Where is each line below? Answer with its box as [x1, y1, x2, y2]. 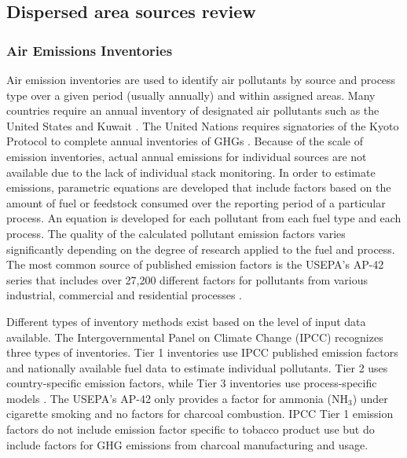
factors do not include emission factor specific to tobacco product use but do [6, 421, 375, 438]
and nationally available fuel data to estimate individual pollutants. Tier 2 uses [6, 359, 388, 376]
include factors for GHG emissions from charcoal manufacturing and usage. [6, 436, 368, 453]
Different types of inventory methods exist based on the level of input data [6, 313, 366, 329]
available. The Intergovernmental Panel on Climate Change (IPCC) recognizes [6, 328, 383, 345]
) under [352, 390, 388, 406]
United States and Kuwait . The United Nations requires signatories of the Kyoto [6, 117, 399, 134]
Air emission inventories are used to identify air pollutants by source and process [6, 71, 396, 87]
